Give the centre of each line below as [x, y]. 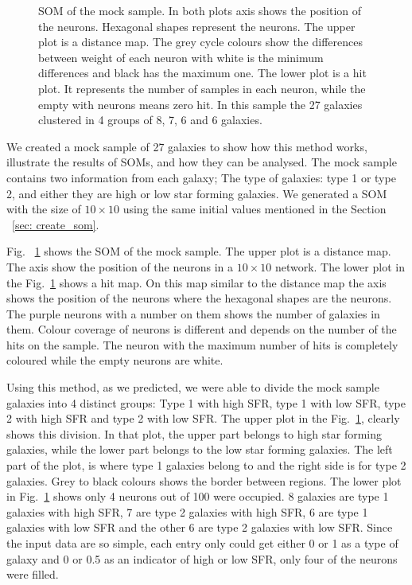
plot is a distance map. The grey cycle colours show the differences [200, 42]
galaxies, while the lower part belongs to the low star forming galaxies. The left [200, 449]
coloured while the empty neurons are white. [115, 360]
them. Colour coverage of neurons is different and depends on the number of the [202, 329]
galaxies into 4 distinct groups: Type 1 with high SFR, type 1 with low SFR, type [206, 402]
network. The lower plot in [340, 266]
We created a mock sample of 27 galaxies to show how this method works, [187, 146]
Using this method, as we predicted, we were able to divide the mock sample [193, 387]
